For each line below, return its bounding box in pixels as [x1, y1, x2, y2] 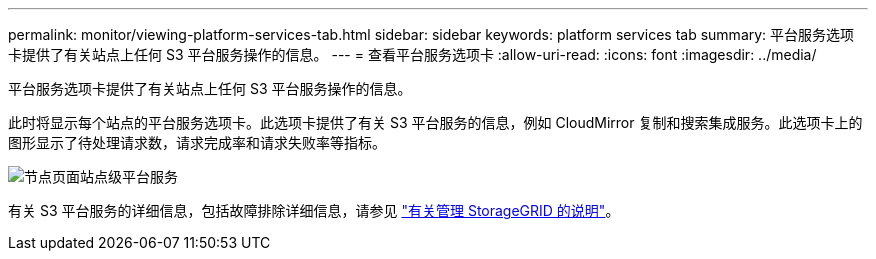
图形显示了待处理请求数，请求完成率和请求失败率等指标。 [8, 134, 386, 151]
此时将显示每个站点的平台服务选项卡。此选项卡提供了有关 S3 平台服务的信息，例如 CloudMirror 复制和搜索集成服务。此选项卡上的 [8, 114, 863, 131]
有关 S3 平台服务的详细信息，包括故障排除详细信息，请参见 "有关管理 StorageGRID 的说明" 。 [8, 202, 620, 219]
